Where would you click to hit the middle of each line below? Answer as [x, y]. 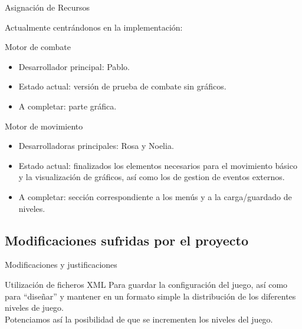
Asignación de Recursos [47, 7]
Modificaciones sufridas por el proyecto [127, 240]
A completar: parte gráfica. [68, 106]
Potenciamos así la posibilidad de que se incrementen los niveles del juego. [139, 319]
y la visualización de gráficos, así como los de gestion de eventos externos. [152, 177]
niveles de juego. [35, 308]
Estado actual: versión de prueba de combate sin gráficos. [122, 86]
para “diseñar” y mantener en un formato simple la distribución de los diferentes [150, 296]
